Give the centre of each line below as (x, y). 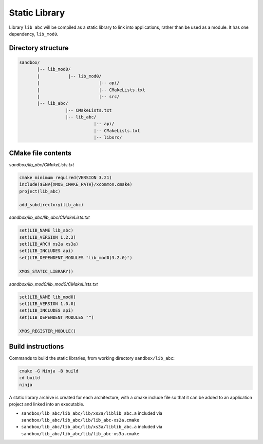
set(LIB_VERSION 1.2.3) (48, 237)
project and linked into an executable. (47, 404)
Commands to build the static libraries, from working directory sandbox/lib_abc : (92, 358)
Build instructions (37, 346)
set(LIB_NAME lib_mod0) (48, 297)
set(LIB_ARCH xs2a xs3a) (49, 244)
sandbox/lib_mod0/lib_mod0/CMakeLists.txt (54, 284)
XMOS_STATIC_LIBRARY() (46, 271)
